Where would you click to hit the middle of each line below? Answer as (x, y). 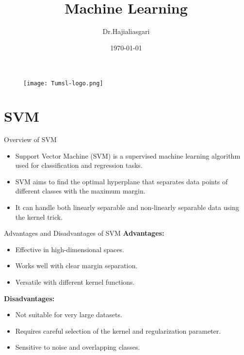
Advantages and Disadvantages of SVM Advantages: (84, 233)
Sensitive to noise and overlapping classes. (78, 347)
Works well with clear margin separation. (76, 266)
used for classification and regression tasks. (79, 165)
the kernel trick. (39, 217)
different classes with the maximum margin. (80, 191)
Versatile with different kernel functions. (75, 282)
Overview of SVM (30, 139)
